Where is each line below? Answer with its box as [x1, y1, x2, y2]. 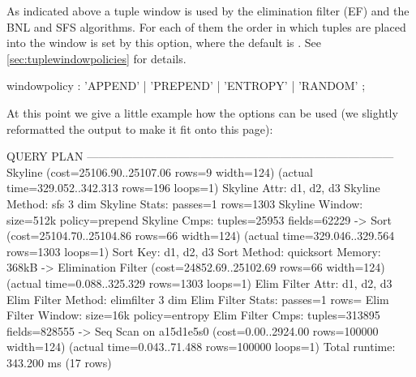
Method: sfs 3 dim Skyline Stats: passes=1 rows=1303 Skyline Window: [6, 195, 363, 212]
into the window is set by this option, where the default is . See [6, 34, 322, 51]
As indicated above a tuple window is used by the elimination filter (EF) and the [6, 2, 410, 19]
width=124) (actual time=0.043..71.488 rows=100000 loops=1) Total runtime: [6, 338, 396, 355]
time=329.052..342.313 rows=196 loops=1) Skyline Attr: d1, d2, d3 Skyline [6, 179, 380, 196]
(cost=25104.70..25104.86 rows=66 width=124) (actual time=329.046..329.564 [6, 227, 395, 244]
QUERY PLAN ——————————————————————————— [6, 148, 394, 165]
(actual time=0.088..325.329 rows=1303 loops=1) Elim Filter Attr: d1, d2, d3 [6, 274, 392, 291]
